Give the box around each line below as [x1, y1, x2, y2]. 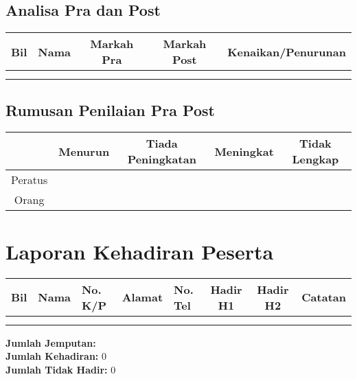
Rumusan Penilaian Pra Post [5, 99, 215, 120]
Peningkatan [127, 151, 196, 168]
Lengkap [292, 151, 339, 168]
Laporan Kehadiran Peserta [5, 237, 274, 265]
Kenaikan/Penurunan [227, 43, 346, 60]
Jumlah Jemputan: [5, 335, 96, 349]
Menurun [58, 143, 110, 159]
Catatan [301, 289, 346, 306]
